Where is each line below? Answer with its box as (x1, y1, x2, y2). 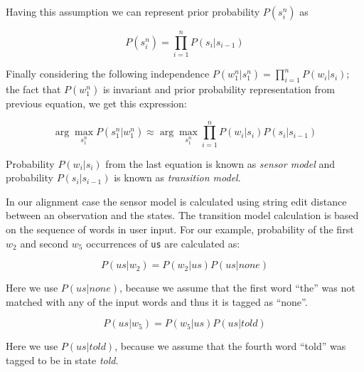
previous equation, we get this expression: (6, 95, 187, 110)
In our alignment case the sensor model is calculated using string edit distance (6, 193, 347, 208)
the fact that (6, 81, 61, 96)
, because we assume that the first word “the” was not (119, 280, 355, 295)
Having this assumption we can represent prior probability (6, 4, 260, 18)
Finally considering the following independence (6, 66, 210, 81)
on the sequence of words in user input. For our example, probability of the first (6, 222, 354, 237)
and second (20, 235, 69, 250)
